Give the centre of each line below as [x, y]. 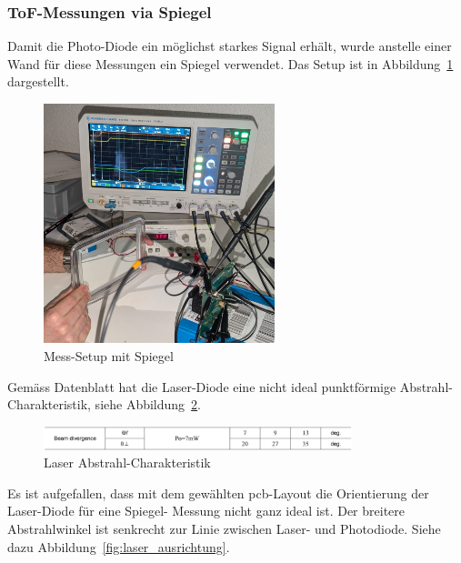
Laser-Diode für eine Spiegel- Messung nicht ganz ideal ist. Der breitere [206, 511]
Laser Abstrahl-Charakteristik [127, 462]
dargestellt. [38, 81]
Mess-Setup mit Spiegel [109, 355]
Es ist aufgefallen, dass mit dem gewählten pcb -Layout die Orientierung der [218, 493]
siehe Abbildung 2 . [148, 404]
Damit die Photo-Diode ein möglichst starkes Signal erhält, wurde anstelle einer [230, 46]
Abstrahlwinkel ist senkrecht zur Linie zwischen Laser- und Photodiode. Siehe [224, 528]
